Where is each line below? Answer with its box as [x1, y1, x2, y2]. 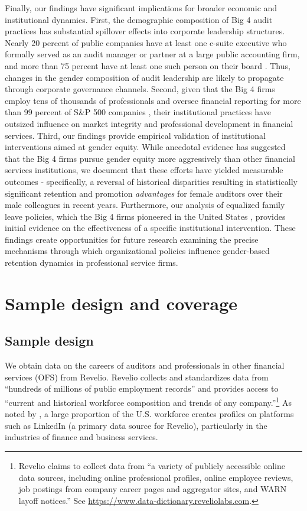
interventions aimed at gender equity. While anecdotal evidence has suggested [5, 141, 286, 153]
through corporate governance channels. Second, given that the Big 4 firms [5, 83, 275, 95]
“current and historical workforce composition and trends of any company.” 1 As [5, 395, 292, 408]
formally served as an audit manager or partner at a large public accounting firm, [5, 48, 300, 60]
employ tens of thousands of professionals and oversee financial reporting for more [5, 94, 301, 106]
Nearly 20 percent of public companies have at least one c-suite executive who [5, 36, 287, 48]
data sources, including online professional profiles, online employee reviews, [18, 471, 293, 483]
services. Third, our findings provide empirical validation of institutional [5, 129, 266, 141]
